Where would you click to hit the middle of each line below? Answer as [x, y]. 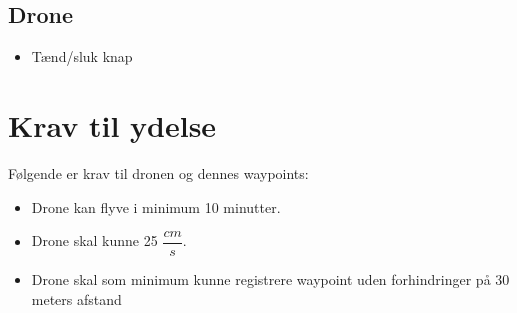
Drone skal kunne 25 [94, 240]
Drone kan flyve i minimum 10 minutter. [156, 206]
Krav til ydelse [112, 124]
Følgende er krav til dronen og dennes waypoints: [158, 172]
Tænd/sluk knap [82, 56]
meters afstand [76, 298]
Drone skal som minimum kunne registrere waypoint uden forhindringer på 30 [270, 279]
